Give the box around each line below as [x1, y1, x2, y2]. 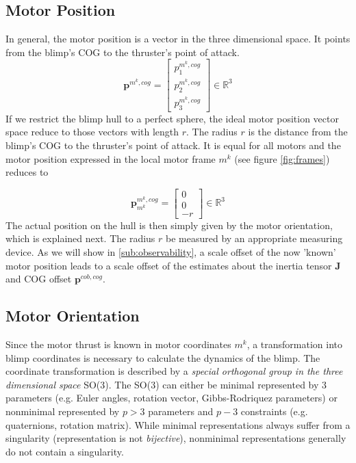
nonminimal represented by [5, 404, 120, 419]
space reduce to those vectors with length [5, 124, 179, 139]
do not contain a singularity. [5, 444, 124, 458]
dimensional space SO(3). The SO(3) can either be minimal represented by [5, 377, 319, 391]
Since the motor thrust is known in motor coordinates [5, 337, 231, 352]
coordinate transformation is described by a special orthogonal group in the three [5, 364, 343, 378]
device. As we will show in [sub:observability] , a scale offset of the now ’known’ [5, 245, 336, 259]
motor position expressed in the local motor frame [5, 151, 216, 166]
